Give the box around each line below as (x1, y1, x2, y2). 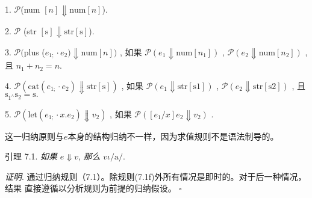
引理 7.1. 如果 (5, 150, 58, 162)
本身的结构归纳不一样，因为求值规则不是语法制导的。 (67, 129, 279, 142)
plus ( (23, 46, 45, 58)
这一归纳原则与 (5, 129, 64, 142)
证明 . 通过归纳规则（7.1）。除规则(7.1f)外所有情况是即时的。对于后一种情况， (5, 170, 307, 182)
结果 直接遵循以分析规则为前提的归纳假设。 (5, 182, 176, 194)
